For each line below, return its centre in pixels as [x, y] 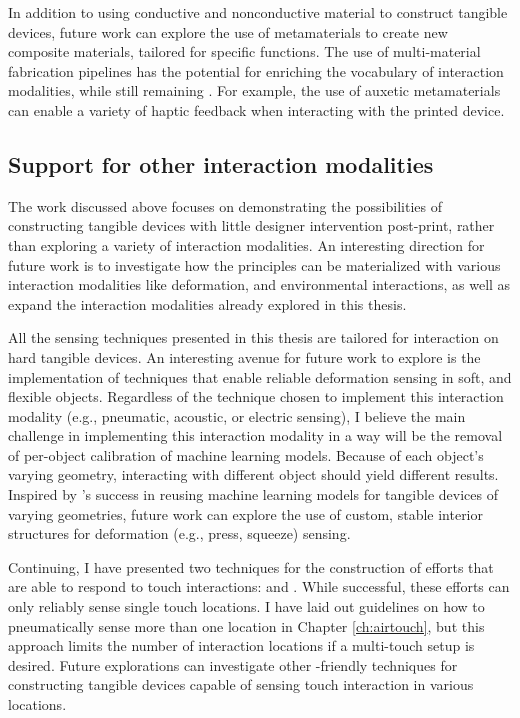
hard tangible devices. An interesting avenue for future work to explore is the [244, 356]
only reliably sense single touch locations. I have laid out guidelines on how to [246, 606]
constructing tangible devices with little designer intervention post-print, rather [251, 225]
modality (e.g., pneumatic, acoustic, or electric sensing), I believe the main [237, 415]
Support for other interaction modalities [221, 163]
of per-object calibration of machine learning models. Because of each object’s [246, 454]
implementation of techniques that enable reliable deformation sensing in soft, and [260, 376]
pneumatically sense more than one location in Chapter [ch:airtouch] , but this [246, 625]
